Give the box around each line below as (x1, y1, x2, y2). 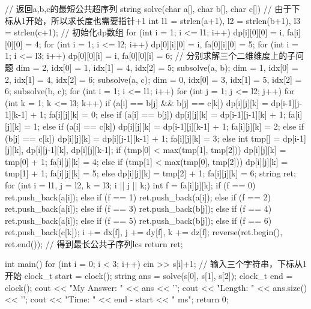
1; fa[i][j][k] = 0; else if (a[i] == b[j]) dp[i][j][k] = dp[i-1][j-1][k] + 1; (39, 108, 286, 121)
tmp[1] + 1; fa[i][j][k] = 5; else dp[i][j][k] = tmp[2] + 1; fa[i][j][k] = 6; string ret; (5, 167, 296, 179)
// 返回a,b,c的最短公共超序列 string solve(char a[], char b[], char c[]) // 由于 (5, 2, 292, 14)
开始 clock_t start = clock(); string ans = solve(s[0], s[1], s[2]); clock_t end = (5, 269, 293, 282)
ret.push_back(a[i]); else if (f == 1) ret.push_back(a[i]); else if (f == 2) (5, 190, 271, 203)
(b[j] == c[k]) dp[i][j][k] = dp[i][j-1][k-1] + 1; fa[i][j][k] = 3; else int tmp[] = (5, 131, 280, 144)
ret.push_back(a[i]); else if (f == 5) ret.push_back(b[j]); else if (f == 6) (5, 214, 272, 226)
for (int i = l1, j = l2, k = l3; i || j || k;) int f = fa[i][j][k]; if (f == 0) (5, 178, 256, 191)
